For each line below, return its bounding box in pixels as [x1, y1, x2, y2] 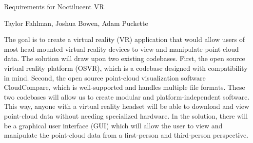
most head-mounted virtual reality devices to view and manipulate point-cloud [4, 43, 239, 54]
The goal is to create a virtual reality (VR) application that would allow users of [4, 34, 245, 44]
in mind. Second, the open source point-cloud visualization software [4, 72, 206, 82]
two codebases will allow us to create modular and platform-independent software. [4, 91, 250, 102]
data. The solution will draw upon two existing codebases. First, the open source [4, 53, 245, 63]
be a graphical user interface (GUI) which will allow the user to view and [4, 120, 223, 130]
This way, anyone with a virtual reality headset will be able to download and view [4, 101, 250, 111]
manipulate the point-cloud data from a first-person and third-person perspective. [4, 130, 249, 140]
